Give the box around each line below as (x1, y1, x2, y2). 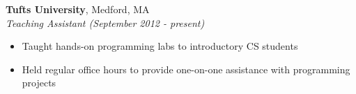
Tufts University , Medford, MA (6, 2, 150, 16)
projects (22, 75, 56, 90)
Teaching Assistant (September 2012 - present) (6, 15, 205, 30)
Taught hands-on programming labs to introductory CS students (22, 39, 298, 53)
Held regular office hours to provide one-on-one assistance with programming (22, 62, 350, 76)
